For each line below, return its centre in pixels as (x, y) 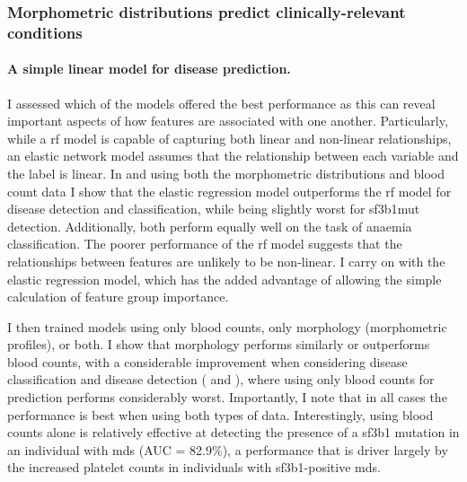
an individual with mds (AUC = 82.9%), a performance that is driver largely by (228, 449)
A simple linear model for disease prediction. (149, 69)
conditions (45, 32)
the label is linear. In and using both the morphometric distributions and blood (226, 173)
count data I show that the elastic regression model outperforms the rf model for (229, 191)
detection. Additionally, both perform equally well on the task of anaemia (210, 226)
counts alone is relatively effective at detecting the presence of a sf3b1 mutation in (233, 432)
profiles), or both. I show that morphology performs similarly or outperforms (219, 344)
